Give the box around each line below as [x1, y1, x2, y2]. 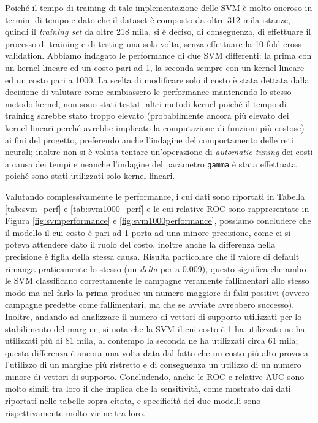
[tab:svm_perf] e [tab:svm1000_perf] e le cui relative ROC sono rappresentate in [5, 202, 309, 215]
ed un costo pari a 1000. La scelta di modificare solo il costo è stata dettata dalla [5, 73, 309, 86]
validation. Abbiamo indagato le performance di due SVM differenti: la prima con [5, 49, 312, 62]
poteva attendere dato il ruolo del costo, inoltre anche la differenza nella [5, 238, 276, 251]
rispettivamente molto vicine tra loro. [5, 406, 145, 419]
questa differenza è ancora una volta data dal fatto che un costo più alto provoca [5, 346, 308, 359]
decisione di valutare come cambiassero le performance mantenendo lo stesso [5, 85, 292, 98]
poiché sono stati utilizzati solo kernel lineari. [5, 169, 175, 182]
